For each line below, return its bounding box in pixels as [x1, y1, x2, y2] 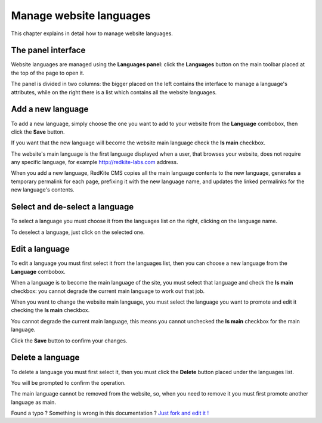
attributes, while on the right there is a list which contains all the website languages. [11, 88, 217, 95]
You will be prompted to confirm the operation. [11, 379, 126, 386]
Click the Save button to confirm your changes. [11, 337, 128, 344]
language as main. [11, 399, 56, 406]
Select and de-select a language [11, 202, 134, 212]
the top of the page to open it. [11, 69, 85, 76]
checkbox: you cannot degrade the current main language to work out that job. [11, 287, 205, 295]
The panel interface [11, 45, 86, 55]
